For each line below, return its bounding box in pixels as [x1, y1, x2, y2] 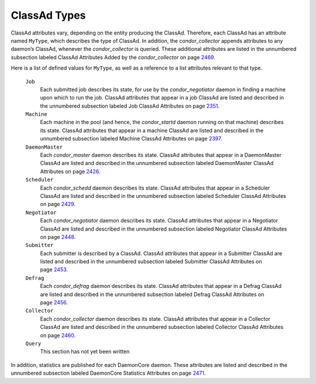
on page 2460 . [40, 331, 76, 339]
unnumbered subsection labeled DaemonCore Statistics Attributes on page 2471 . [11, 369, 206, 377]
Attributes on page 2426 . [40, 167, 101, 175]
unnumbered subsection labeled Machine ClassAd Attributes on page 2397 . [40, 135, 222, 142]
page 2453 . [40, 266, 68, 273]
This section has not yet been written [40, 348, 130, 355]
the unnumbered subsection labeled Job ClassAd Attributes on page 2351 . [40, 102, 219, 109]
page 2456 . [40, 299, 68, 306]
